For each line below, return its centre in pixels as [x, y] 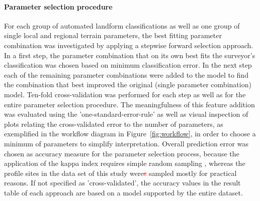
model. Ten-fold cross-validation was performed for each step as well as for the [125, 94]
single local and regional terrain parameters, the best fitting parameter [113, 35]
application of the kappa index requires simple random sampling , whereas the [125, 163]
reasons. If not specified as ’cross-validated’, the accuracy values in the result [122, 183]
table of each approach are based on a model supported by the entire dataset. [123, 192]
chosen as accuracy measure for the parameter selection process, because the [122, 153]
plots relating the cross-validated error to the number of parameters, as [114, 124]
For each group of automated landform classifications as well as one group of [122, 25]
